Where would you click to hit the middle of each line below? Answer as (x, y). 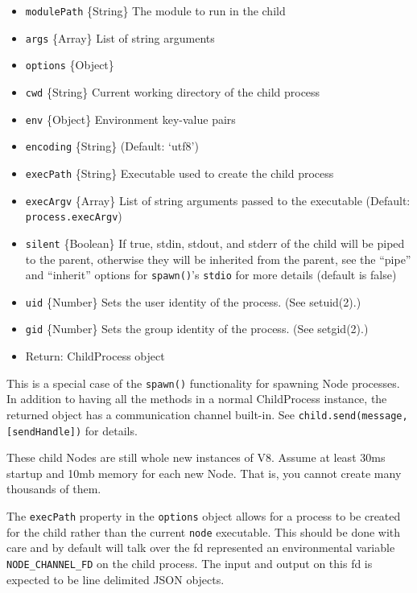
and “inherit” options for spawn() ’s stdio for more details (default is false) (211, 275)
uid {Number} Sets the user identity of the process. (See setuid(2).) (193, 301)
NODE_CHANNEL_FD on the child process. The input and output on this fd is (190, 563)
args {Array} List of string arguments (120, 37)
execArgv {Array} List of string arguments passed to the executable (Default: (218, 200)
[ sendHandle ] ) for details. (72, 430)
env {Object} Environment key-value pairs (130, 119)
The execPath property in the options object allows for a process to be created (204, 516)
